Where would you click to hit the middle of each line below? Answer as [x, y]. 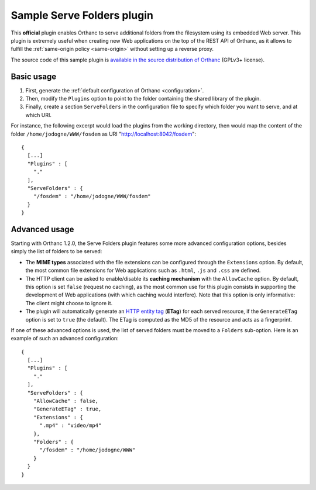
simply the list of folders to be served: [56, 251]
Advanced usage [42, 229]
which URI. [39, 115]
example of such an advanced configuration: [65, 339]
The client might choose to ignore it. [69, 303]
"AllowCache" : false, [66, 401]
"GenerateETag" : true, [67, 409]
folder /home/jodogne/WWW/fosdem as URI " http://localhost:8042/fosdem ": [103, 134]
